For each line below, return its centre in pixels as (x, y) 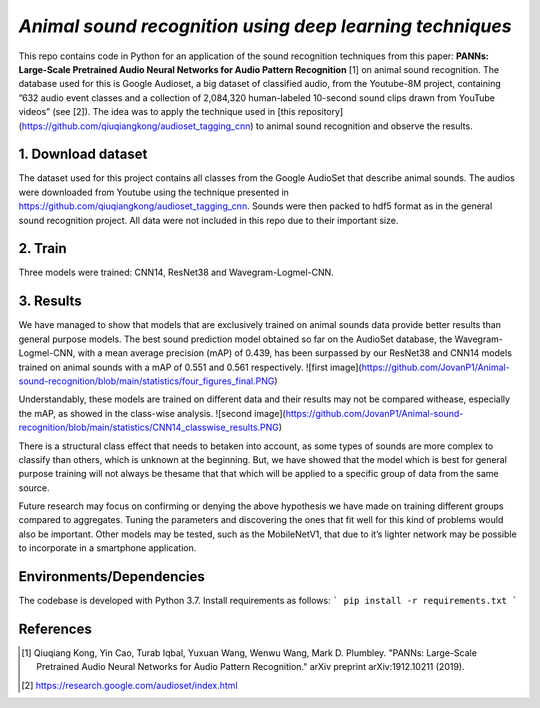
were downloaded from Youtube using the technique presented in (154, 192)
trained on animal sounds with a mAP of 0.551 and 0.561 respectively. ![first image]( (190, 367)
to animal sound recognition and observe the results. (364, 126)
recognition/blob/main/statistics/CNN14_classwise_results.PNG (148, 427)
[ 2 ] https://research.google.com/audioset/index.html (130, 685)
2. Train (42, 248)
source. (34, 487)
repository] (320, 112)
